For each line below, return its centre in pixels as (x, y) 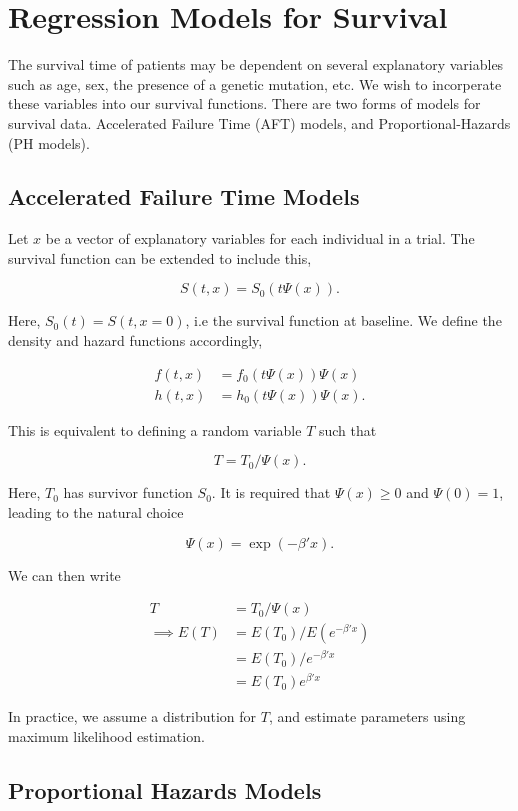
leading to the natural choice (96, 511)
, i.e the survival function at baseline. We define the (343, 320)
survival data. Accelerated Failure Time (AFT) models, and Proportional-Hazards (259, 122)
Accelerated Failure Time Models (184, 196)
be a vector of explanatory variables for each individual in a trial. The (260, 238)
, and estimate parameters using (367, 716)
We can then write (64, 574)
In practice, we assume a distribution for (132, 716)
